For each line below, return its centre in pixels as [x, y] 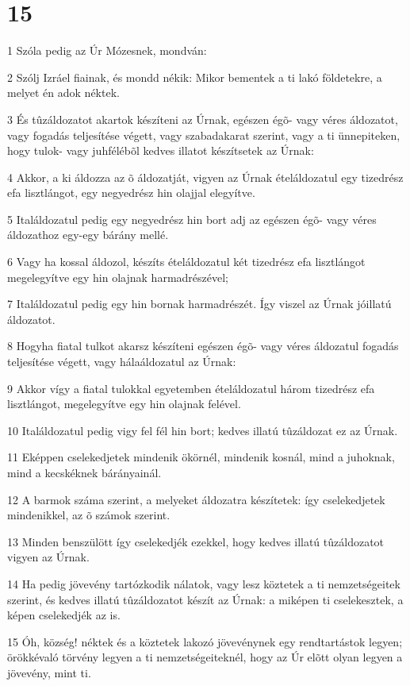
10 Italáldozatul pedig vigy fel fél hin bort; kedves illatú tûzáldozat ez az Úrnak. [203, 430]
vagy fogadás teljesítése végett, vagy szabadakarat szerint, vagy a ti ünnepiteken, [204, 135]
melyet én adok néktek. [63, 92]
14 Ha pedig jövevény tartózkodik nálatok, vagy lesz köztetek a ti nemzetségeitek [204, 583]
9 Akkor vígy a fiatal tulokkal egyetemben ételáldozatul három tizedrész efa [191, 388]
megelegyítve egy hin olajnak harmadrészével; [118, 277]
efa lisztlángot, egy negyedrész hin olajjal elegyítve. [131, 193]
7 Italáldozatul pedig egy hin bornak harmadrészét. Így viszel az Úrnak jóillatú [199, 304]
